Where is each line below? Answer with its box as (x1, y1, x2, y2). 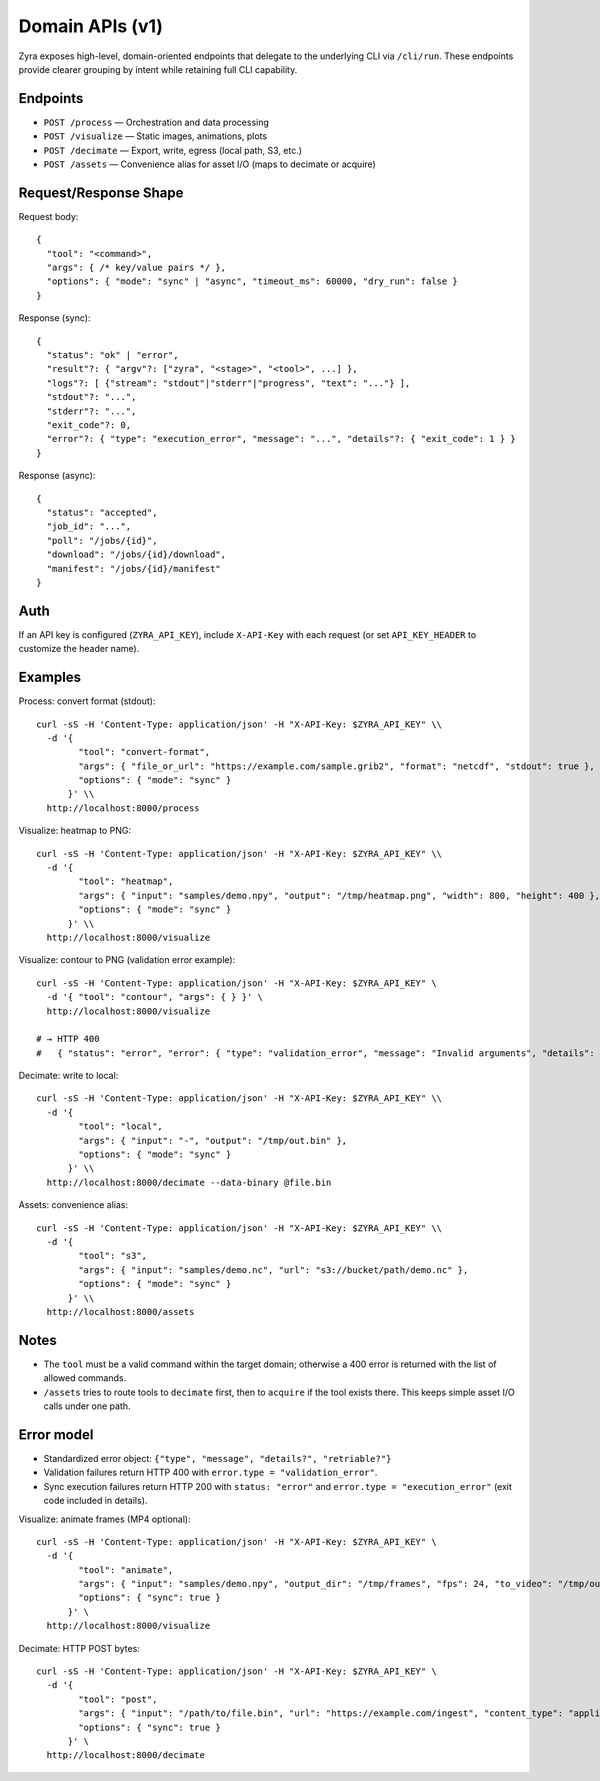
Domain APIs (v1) (18, 15, 164, 37)
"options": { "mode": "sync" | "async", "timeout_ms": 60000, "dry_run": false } (46, 276, 459, 287)
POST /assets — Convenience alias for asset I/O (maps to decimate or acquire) (43, 158, 377, 170)
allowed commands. (43, 1372, 127, 1384)
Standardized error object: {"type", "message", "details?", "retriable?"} (43, 1452, 392, 1464)
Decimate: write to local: (18, 1070, 119, 1082)
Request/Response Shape (18, 184, 184, 201)
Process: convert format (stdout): (18, 695, 156, 707)
